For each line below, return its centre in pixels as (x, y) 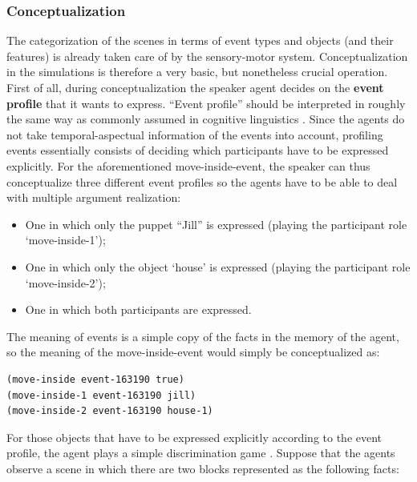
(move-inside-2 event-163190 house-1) (110, 411)
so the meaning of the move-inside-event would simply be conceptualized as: (193, 352)
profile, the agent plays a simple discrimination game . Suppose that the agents (201, 453)
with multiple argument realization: (94, 197)
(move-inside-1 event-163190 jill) (101, 395)
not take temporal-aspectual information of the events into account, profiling (195, 134)
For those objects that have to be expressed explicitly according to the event (194, 437)
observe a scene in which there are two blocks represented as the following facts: (203, 468)
